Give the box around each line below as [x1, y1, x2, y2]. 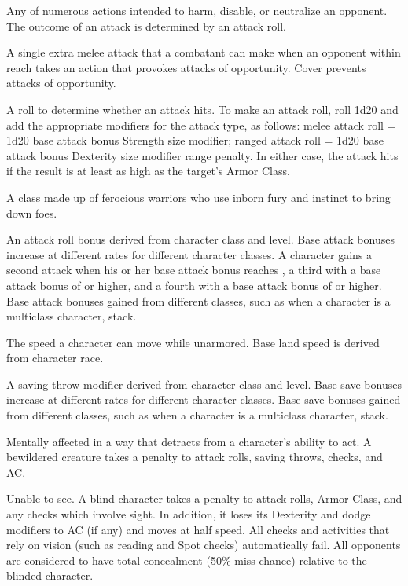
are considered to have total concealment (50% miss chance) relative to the [6, 551, 367, 568]
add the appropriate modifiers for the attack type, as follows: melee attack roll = [6, 116, 396, 133]
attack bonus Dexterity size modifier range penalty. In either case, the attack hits [6, 147, 399, 163]
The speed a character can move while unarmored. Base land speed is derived [6, 334, 380, 350]
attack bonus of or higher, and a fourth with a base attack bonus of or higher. [6, 277, 382, 293]
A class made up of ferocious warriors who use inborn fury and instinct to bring [6, 189, 391, 205]
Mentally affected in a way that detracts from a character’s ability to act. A [6, 433, 372, 449]
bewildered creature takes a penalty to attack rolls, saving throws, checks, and [6, 449, 383, 465]
